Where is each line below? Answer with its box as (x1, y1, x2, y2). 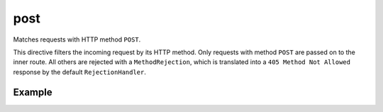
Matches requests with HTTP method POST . (13, 35, 141, 44)
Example (13, 86, 52, 98)
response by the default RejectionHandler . (13, 68, 147, 76)
